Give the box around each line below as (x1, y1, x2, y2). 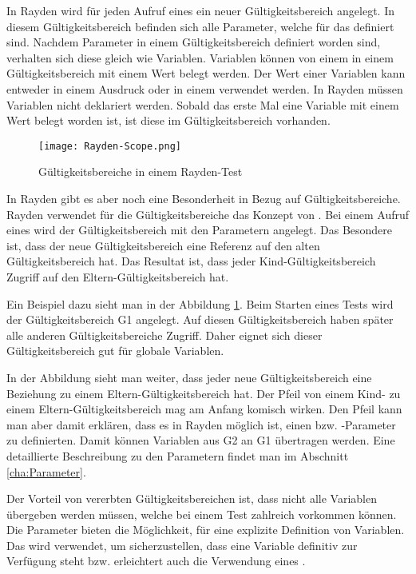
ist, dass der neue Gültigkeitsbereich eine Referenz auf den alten (6, 237, 320, 253)
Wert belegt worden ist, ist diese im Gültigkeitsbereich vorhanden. (6, 112, 331, 129)
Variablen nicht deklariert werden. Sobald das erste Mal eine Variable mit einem (6, 96, 399, 113)
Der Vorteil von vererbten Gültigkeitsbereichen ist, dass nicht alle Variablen (6, 490, 378, 507)
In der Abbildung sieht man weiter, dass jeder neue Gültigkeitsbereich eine (6, 369, 372, 385)
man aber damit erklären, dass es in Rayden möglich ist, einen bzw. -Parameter (6, 416, 396, 432)
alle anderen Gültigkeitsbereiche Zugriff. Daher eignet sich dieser (6, 326, 323, 343)
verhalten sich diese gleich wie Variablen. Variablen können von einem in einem (6, 49, 394, 66)
